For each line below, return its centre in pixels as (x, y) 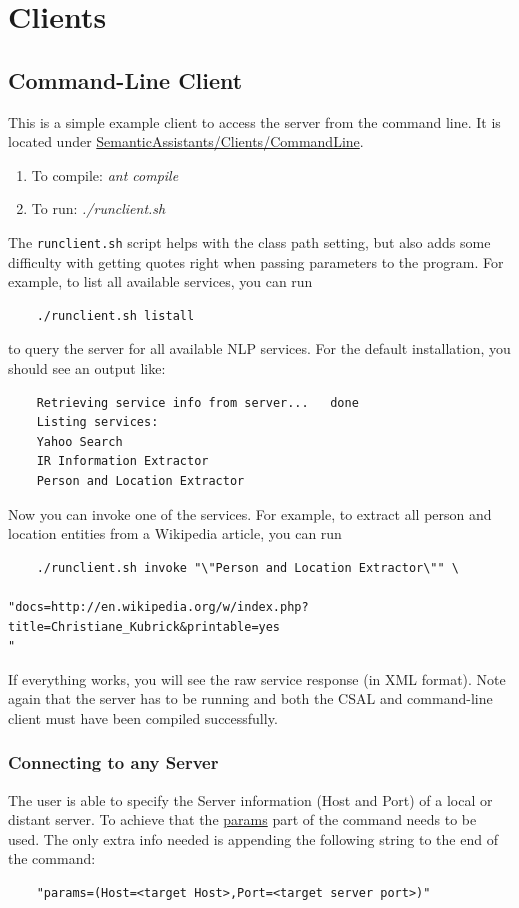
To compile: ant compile (105, 174)
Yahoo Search (79, 441)
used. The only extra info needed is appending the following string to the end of (253, 838)
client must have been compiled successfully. (143, 717)
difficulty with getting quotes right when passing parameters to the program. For (256, 261)
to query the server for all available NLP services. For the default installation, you (259, 348)
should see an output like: (87, 367)
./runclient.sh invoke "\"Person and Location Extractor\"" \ (248, 567)
